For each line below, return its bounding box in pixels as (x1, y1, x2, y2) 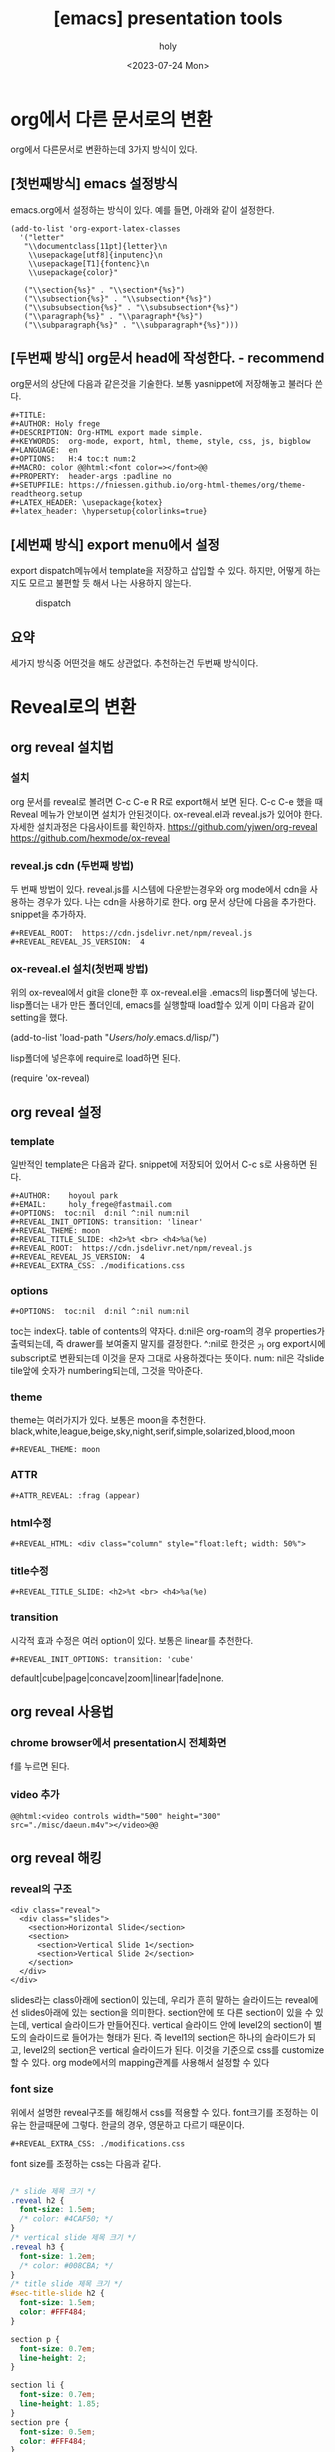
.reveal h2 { (10, 2195, 65, 2206)
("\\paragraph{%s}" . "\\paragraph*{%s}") (23, 311, 203, 321)
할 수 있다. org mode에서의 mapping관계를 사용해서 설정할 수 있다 (10, 2057, 270, 2069)
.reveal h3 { (10, 2242, 65, 2252)
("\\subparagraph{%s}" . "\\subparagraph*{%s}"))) (23, 320, 240, 330)
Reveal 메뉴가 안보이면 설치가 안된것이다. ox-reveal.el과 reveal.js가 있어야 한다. (10, 808, 323, 820)
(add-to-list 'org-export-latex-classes (10, 223, 182, 234)
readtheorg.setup (10, 489, 83, 499)
